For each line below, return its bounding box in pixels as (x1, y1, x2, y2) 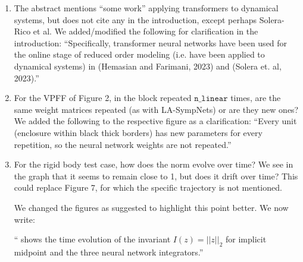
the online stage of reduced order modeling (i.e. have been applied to (14, 48, 265, 61)
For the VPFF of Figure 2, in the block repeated (14, 91, 192, 104)
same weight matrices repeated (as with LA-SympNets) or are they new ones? (14, 103, 299, 115)
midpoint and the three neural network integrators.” (14, 245, 204, 258)
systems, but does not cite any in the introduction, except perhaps (14, 13, 257, 26)
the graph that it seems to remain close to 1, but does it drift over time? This (14, 169, 298, 182)
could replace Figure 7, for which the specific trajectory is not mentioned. (14, 181, 282, 194)
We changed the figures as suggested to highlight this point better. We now (14, 201, 289, 213)
